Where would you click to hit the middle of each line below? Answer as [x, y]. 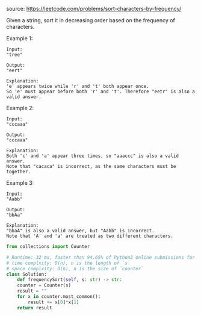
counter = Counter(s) [44, 285]
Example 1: [20, 38]
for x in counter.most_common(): [59, 297]
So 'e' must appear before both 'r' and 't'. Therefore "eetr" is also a [101, 91]
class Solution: [26, 274]
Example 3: [20, 183]
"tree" [14, 55]
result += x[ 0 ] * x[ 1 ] [54, 302]
